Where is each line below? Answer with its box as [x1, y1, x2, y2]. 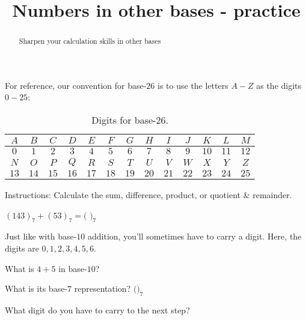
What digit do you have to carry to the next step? [5, 303, 190, 316]
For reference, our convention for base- [5, 79, 147, 91]
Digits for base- [91, 113, 156, 127]
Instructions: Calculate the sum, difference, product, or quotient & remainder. [5, 189, 292, 201]
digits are [5, 242, 39, 254]
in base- [58, 262, 87, 274]
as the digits [256, 79, 302, 91]
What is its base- [5, 282, 68, 295]
